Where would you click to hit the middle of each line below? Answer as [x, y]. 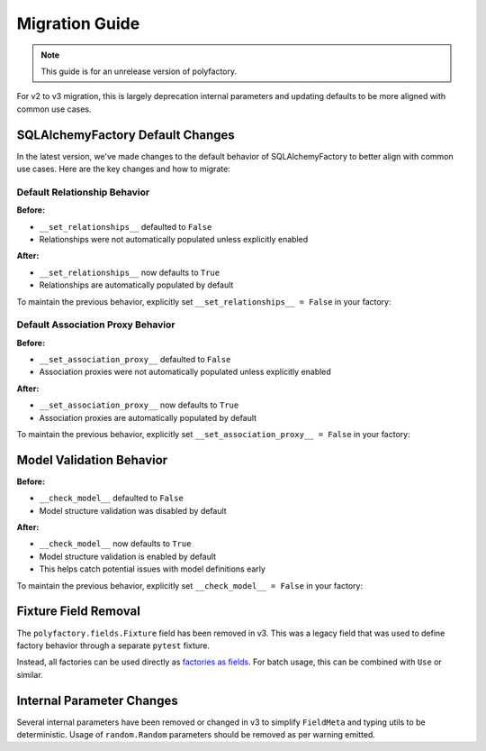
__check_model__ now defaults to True [115, 544]
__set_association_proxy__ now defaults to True [139, 405]
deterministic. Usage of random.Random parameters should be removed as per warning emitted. [196, 734]
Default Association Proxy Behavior [96, 325]
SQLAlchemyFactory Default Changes [126, 135]
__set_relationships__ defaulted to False [126, 226]
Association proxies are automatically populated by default [148, 417]
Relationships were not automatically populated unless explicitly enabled [174, 239]
